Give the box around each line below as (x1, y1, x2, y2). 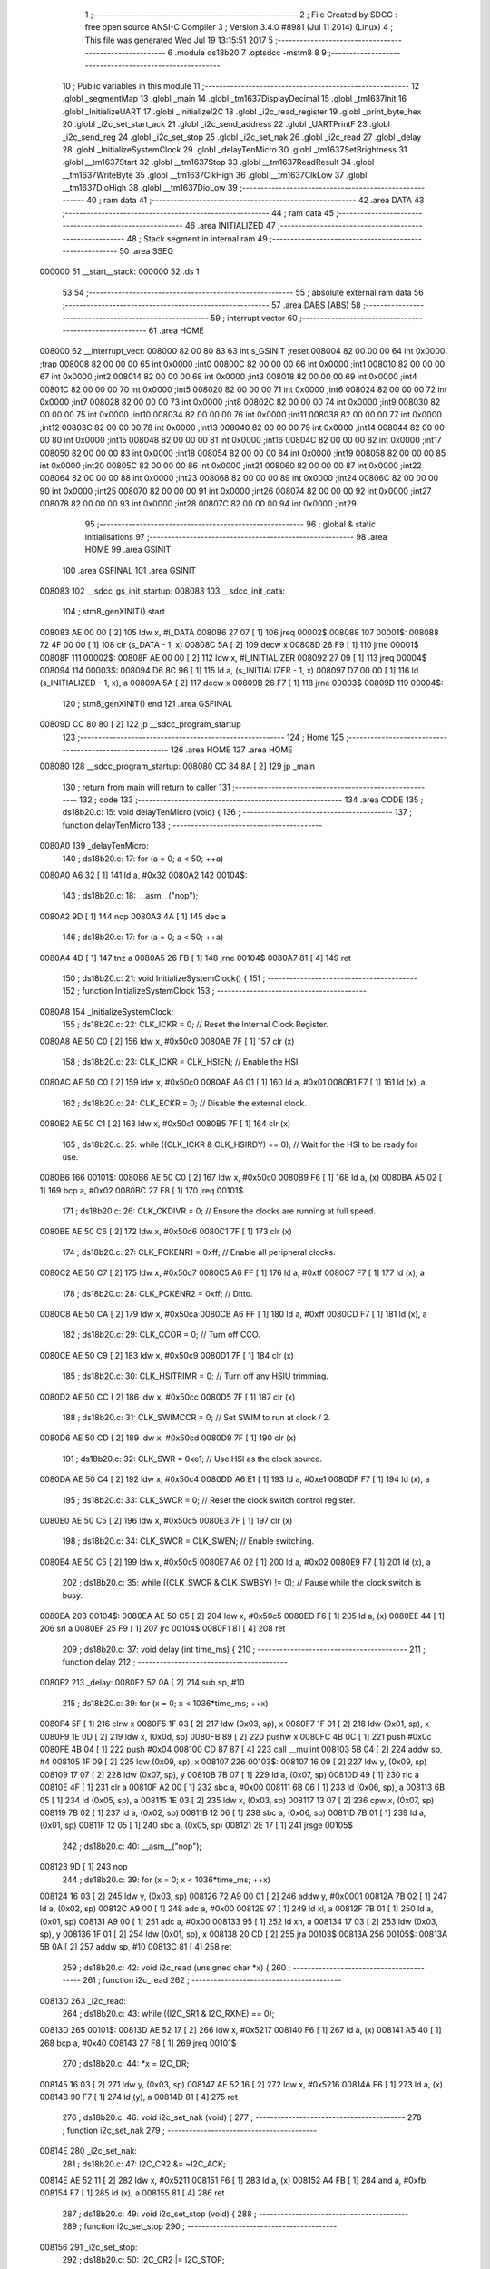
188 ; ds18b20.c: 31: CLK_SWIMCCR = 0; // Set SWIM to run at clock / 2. (62, 1411, 331, 1422)
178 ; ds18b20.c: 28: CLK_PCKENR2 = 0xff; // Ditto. (62, 1288, 253, 1299)
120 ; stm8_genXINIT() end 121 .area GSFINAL (62, 698, 233, 709)
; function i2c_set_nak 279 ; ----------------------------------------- (62, 2125, 318, 2136)
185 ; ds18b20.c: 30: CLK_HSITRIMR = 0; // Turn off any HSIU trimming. (62, 1370, 328, 1381)
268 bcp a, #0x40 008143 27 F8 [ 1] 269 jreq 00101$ (39, 2038, 237, 2048)
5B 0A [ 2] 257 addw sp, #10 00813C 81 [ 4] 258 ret (39, 1941, 232, 1952)
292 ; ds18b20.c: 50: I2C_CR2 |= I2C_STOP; (62, 2254, 226, 2264)
